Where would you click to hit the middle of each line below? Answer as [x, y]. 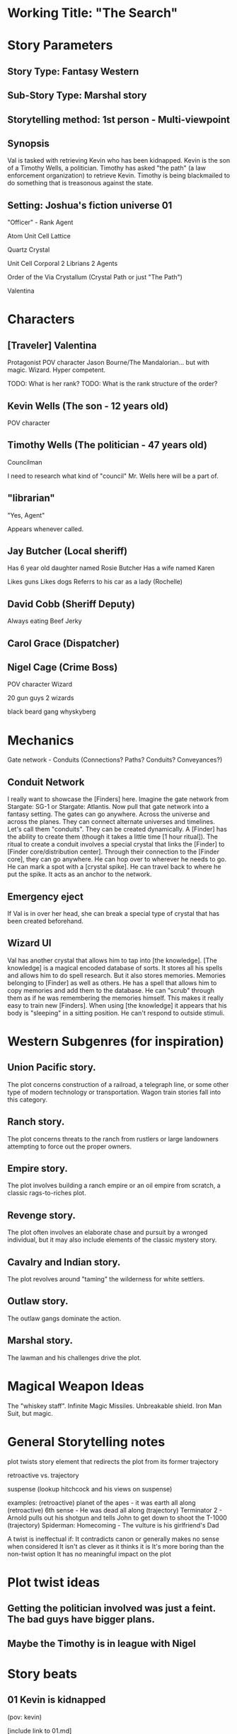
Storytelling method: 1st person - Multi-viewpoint [119, 119]
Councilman [25, 462]
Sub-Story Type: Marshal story [77, 96]
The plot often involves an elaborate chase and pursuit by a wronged [108, 1233]
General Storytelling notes [86, 1442]
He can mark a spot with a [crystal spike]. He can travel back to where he [114, 867]
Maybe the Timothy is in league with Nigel [102, 1643]
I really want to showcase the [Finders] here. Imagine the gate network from [118, 799]
